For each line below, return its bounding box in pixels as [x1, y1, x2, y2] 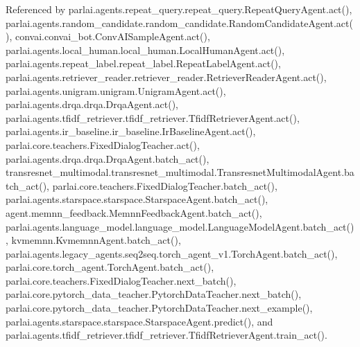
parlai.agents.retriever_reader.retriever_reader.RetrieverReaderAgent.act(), [6, 69, 327, 84]
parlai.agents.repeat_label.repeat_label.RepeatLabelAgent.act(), [6, 56, 281, 71]
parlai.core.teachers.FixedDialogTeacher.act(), [6, 137, 200, 152]
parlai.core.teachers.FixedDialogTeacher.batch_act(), [52, 178, 277, 193]
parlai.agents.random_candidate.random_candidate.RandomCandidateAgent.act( [6, 15, 353, 30]
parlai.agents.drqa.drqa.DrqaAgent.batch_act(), [6, 151, 209, 166]
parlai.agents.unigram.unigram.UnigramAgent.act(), [6, 83, 226, 98]
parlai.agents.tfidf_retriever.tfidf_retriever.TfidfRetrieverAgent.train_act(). [6, 328, 327, 342]
